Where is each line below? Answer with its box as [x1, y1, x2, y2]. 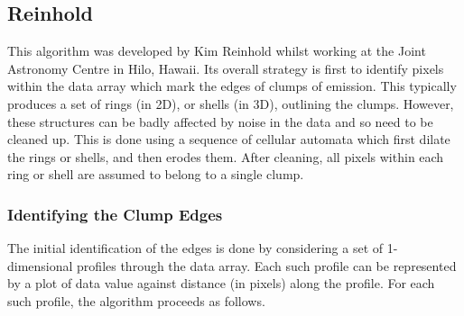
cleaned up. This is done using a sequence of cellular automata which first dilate [7, 130, 450, 149]
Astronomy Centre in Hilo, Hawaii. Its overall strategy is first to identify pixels [7, 59, 444, 77]
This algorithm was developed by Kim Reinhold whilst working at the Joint [7, 41, 426, 60]
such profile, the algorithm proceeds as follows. [7, 291, 265, 310]
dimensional [7, 256, 73, 275]
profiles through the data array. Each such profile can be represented [77, 256, 457, 275]
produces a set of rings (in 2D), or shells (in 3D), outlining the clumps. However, [7, 94, 454, 113]
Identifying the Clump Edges [7, 203, 223, 225]
